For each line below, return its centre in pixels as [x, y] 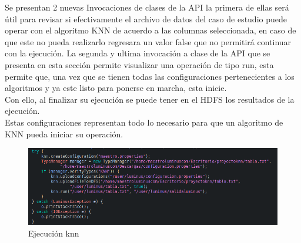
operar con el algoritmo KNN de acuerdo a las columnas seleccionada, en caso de [150, 30]
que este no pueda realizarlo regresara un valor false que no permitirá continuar [148, 41]
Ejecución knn [54, 233]
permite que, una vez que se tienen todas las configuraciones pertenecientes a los [150, 76]
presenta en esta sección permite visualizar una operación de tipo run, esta [139, 64]
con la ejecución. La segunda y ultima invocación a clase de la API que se [138, 53]
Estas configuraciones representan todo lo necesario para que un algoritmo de [144, 122]
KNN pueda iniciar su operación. [64, 134]
